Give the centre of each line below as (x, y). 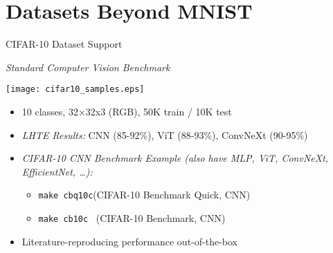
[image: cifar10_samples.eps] (75, 90)
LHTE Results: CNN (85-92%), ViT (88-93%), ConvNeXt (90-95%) (165, 134)
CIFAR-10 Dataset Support (64, 44)
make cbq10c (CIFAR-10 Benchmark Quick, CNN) (144, 195)
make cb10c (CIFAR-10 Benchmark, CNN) (132, 218)
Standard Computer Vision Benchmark (88, 67)
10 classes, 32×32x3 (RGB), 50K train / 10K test (127, 111)
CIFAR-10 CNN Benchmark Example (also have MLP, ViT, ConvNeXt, (175, 158)
